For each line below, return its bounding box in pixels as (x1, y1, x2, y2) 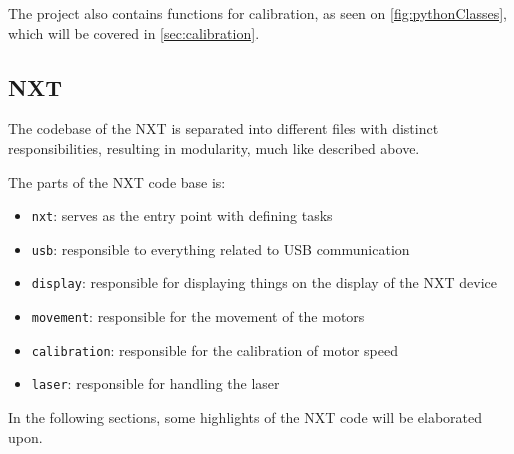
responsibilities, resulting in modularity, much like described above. (8, 137, 420, 158)
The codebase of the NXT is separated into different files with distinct (8, 118, 439, 139)
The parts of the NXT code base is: (8, 171, 226, 192)
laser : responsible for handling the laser (31, 373, 280, 394)
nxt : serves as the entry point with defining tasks (31, 205, 333, 226)
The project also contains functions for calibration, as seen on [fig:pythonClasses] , (8, 3, 507, 23)
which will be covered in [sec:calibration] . (8, 22, 260, 43)
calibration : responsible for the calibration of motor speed (31, 339, 398, 360)
